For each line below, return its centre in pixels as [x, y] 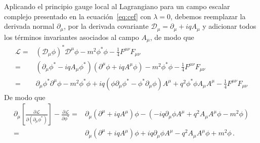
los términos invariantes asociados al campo [72, 37]
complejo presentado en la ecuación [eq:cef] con [78, 16]
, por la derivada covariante [106, 26]
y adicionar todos [229, 26]
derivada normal [29, 26]
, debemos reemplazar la [208, 16]
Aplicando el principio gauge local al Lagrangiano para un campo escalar [117, 6]
